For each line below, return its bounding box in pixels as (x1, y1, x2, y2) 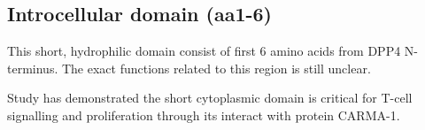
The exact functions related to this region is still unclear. (61, 58, 371, 77)
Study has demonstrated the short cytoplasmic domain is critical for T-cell (7, 88, 413, 107)
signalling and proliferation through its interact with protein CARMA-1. (7, 105, 400, 124)
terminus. (7, 58, 58, 77)
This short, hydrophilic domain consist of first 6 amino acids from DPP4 (7, 42, 401, 60)
